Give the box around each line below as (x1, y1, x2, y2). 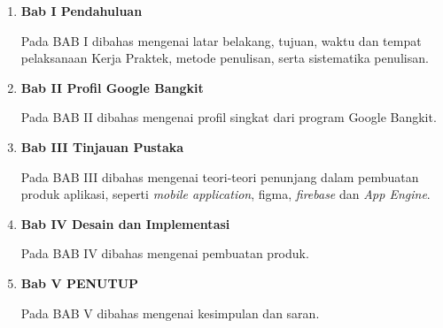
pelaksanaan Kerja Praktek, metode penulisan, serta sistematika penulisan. (20, 49, 429, 67)
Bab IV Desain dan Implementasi (20, 214, 230, 233)
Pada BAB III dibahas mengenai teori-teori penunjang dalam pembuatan (20, 167, 419, 186)
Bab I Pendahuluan (20, 2, 143, 19)
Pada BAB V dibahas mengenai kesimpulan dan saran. (20, 303, 320, 322)
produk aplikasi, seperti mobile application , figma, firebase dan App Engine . (20, 185, 431, 203)
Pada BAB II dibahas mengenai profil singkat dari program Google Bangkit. (20, 108, 437, 126)
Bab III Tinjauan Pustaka (20, 137, 184, 156)
